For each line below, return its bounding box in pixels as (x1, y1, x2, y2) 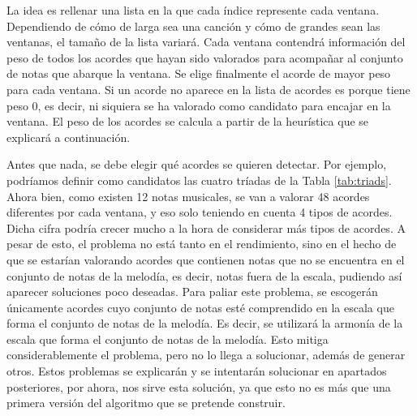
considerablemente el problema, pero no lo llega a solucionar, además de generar (6, 346, 406, 363)
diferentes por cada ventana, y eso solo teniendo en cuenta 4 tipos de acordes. (6, 204, 393, 221)
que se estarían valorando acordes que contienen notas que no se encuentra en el (6, 251, 405, 268)
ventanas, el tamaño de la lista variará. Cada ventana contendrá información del (6, 33, 406, 50)
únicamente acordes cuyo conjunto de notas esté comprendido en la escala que (6, 298, 394, 315)
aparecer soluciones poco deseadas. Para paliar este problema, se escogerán (6, 283, 378, 300)
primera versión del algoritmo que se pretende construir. (6, 394, 286, 411)
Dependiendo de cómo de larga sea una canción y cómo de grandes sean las (6, 17, 380, 34)
